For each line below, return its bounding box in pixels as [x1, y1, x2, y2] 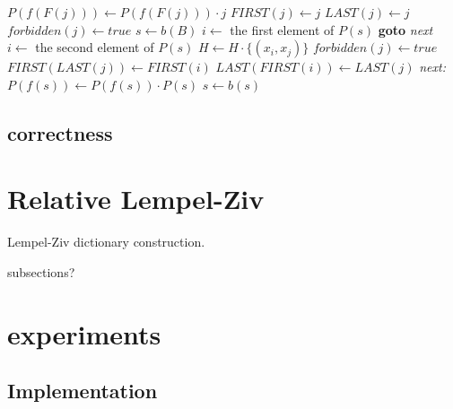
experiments [7, 315, 161, 352]
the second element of [35, 38, 154, 57]
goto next [378, 20, 433, 39]
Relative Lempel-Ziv [7, 180, 265, 217]
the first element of [230, 20, 335, 39]
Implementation [7, 377, 158, 405]
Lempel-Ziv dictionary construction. [7, 232, 205, 251]
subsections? [7, 262, 75, 281]
